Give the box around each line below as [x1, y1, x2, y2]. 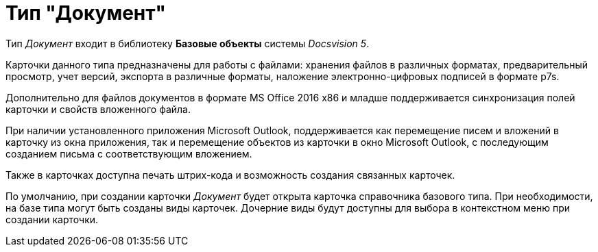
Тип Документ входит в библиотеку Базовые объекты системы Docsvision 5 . [5, 37, 370, 49]
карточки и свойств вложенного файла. [5, 103, 191, 115]
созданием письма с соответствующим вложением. [5, 147, 252, 160]
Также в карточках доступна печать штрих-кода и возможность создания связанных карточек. [5, 168, 455, 181]
